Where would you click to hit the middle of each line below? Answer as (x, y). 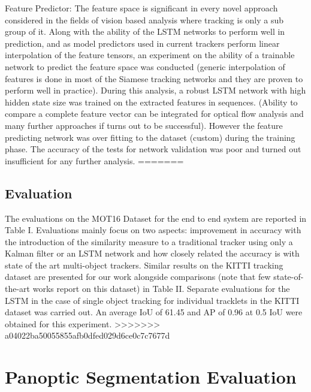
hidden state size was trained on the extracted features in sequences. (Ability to (151, 102)
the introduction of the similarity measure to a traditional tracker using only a (149, 241)
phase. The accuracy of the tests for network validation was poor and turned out (153, 149)
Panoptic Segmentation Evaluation (151, 377)
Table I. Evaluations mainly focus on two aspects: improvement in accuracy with (153, 230)
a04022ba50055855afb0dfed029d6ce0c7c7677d (87, 335)
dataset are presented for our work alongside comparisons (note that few (138, 277)
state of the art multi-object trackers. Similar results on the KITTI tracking (144, 265)
